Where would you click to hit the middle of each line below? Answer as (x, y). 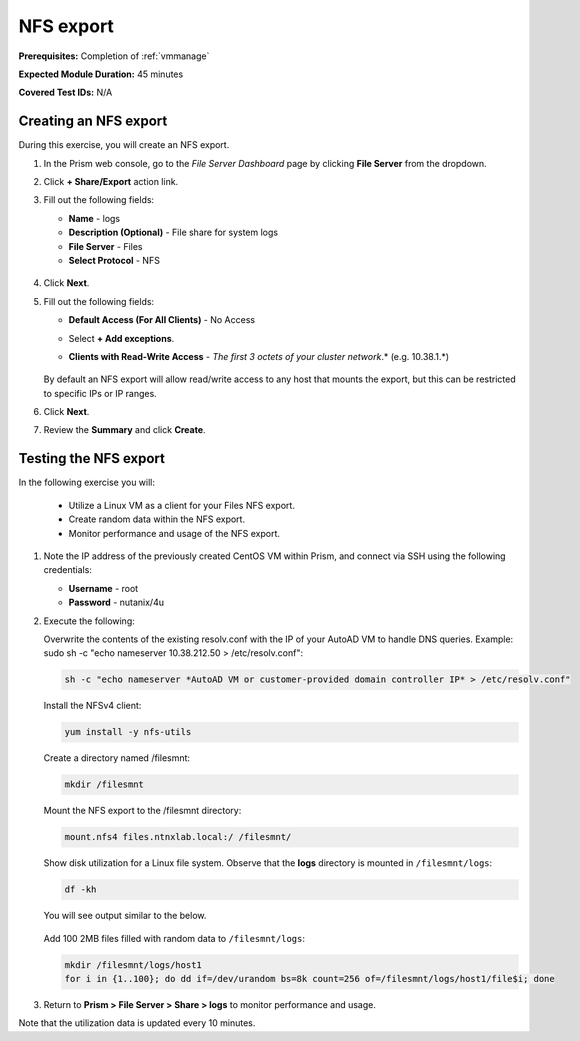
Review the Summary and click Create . (124, 430)
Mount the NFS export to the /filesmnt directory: (142, 811)
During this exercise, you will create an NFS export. (124, 145)
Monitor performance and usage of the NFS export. (174, 533)
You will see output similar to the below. (125, 916)
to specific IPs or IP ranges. (100, 393)
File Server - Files (105, 246)
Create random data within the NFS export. (156, 519)
